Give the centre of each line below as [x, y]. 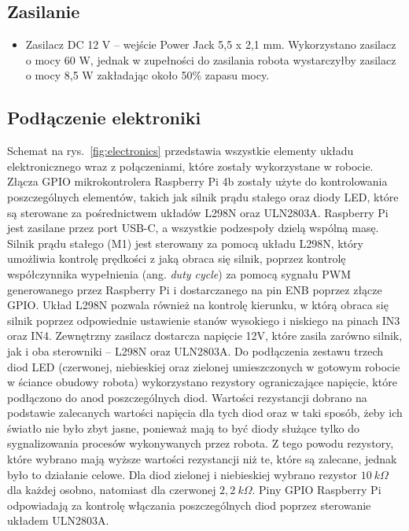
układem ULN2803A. [58, 520]
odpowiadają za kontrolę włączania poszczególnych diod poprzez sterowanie [189, 505]
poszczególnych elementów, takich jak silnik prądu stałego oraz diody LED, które [203, 196]
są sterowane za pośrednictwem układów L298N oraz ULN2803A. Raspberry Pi [198, 212]
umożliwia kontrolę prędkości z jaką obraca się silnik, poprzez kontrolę [177, 258]
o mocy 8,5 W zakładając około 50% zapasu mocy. [147, 75]
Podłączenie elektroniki [104, 118]
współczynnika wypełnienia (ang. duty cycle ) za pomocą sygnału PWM [179, 273]
